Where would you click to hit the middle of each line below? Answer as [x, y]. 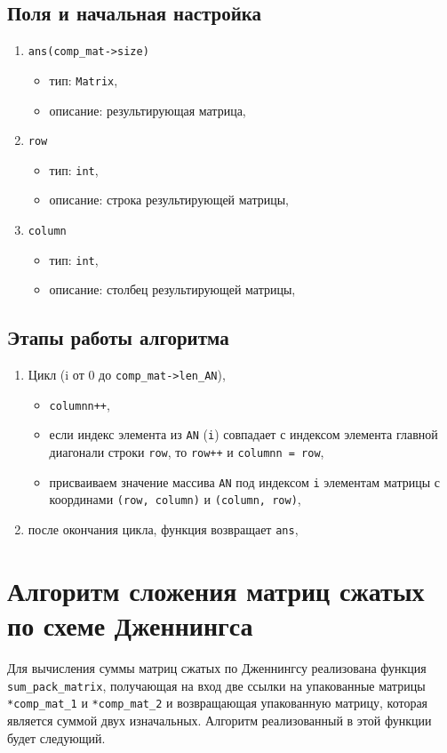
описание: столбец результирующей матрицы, [172, 289]
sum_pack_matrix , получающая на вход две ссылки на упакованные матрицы [216, 685]
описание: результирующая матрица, [148, 110]
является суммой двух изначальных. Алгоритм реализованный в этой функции [220, 720]
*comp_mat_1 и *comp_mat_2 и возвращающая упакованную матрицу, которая [218, 703]
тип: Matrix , [84, 80]
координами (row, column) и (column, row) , [175, 499]
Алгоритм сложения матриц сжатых [216, 590]
